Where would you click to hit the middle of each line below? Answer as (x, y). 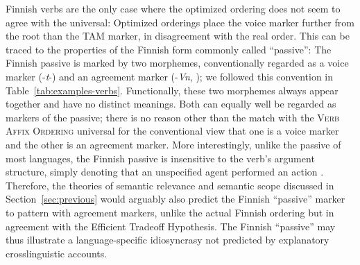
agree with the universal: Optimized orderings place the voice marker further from (180, 22)
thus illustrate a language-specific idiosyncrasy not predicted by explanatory (168, 240)
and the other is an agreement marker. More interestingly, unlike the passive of (173, 144)
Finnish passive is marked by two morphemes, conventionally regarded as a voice (177, 63)
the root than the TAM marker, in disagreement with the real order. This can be (178, 36)
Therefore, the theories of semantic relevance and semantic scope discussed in (170, 185)
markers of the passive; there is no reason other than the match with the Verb (173, 117)
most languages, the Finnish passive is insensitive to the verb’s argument (160, 158)
